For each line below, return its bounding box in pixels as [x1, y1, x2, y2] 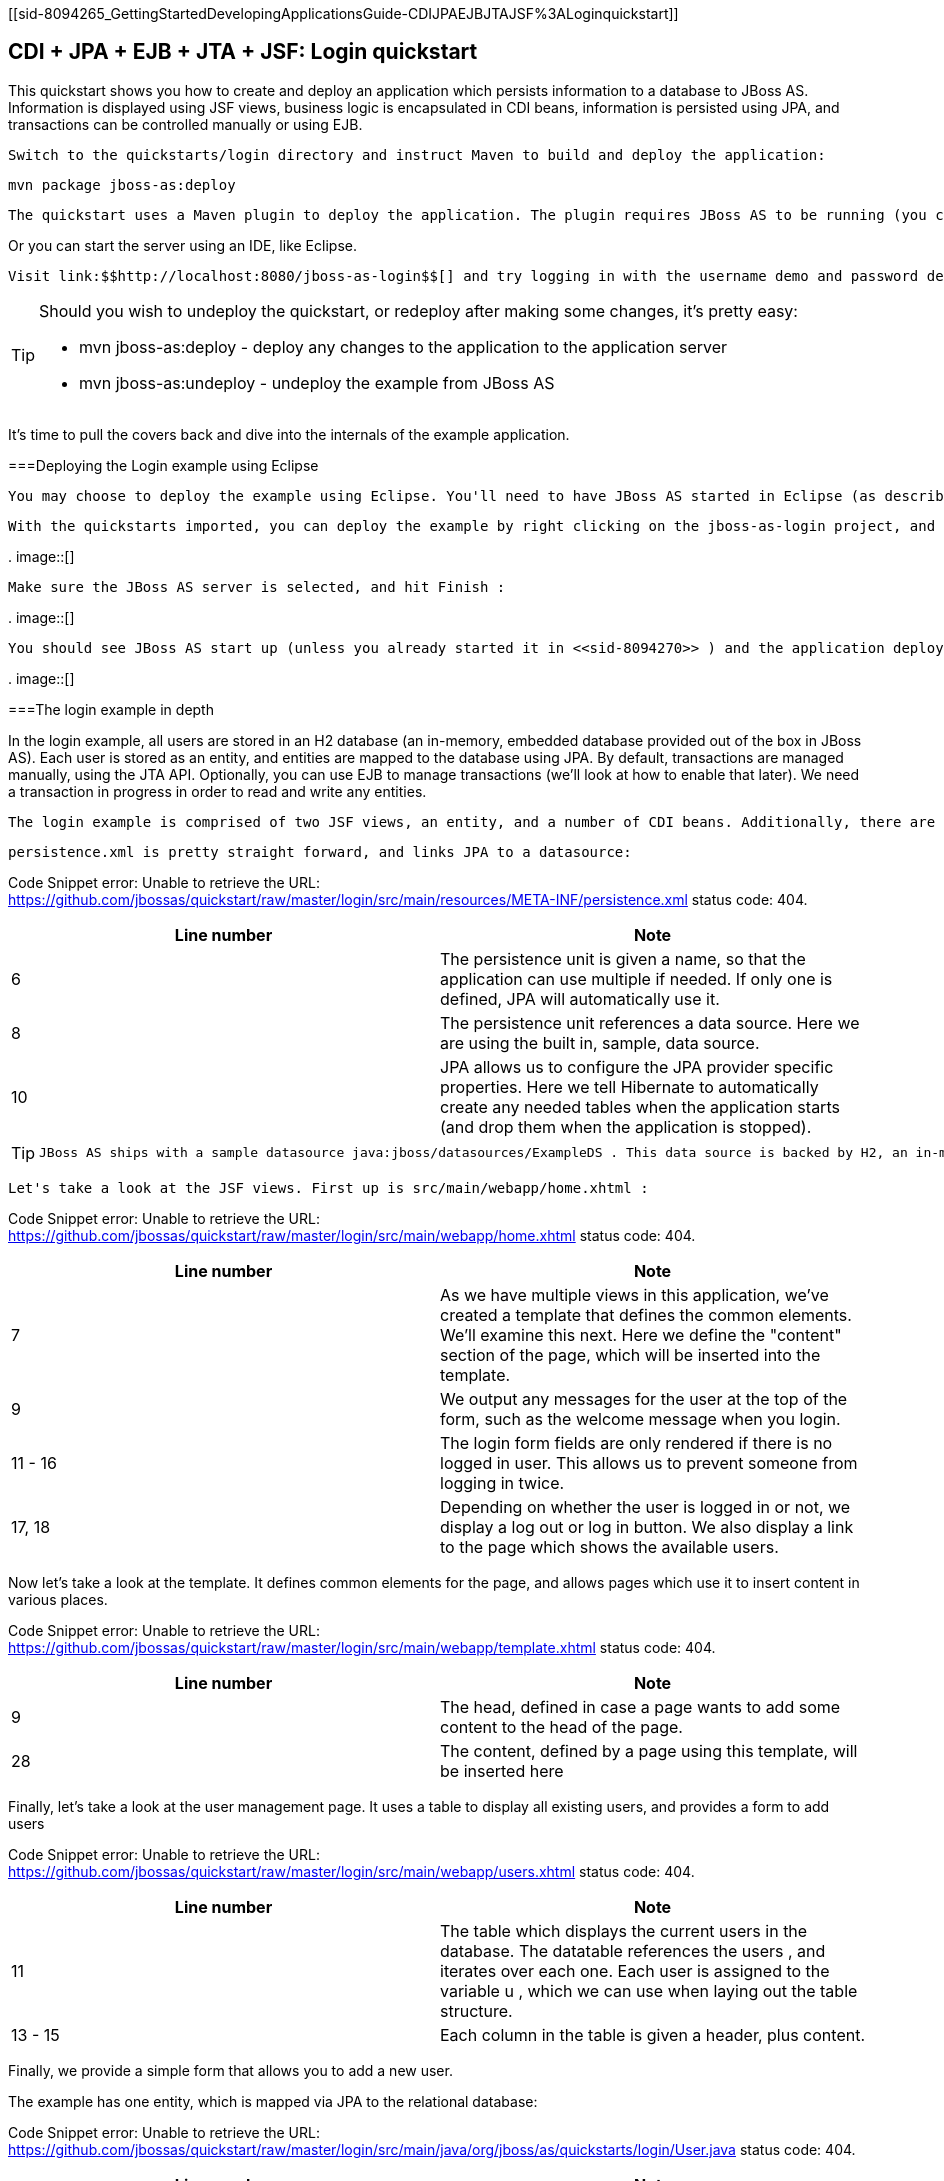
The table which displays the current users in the [440, 1920, 808, 1941]
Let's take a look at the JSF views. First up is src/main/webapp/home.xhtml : [8, 1179, 649, 1196]
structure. [440, 2000, 513, 2021]
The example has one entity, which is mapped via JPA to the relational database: [8, 2092, 538, 2110]
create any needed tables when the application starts [440, 1096, 840, 1117]
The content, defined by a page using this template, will [440, 1740, 858, 1761]
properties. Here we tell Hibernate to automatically [440, 1076, 819, 1097]
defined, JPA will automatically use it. [440, 988, 720, 1009]
